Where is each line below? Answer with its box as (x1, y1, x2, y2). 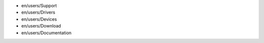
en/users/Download (21, 23, 61, 29)
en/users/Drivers (21, 10, 56, 15)
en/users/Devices (21, 16, 57, 22)
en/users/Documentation (21, 29, 72, 36)
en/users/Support (21, 3, 57, 8)
